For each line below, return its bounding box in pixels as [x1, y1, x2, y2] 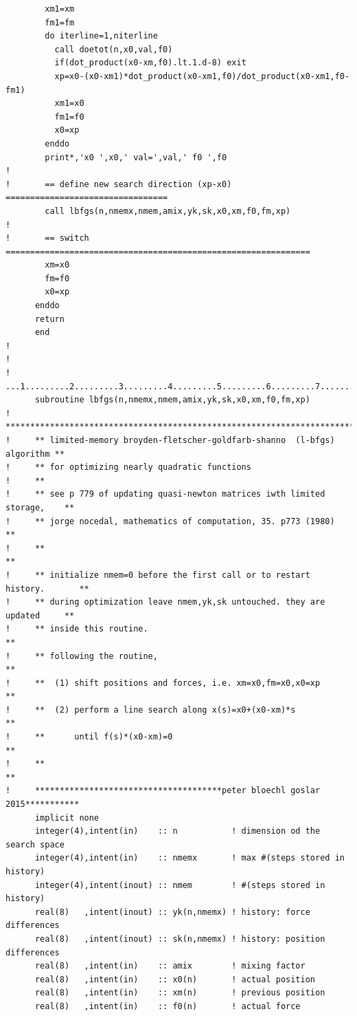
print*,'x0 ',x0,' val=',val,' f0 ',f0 [45, 152, 227, 162]
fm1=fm [45, 17, 75, 28]
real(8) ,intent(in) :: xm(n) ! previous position [34, 988, 325, 998]
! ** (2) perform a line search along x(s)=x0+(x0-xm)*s [5, 704, 296, 715]
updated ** [5, 610, 75, 620]
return [34, 314, 65, 324]
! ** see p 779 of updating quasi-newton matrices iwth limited [5, 489, 325, 499]
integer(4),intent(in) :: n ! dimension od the [34, 826, 321, 836]
